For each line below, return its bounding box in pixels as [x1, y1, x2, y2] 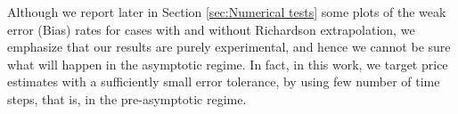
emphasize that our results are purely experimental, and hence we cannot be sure [7, 37, 451, 56]
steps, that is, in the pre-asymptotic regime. [7, 89, 247, 108]
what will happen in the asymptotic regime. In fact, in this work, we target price [7, 54, 448, 73]
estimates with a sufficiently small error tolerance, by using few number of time [7, 72, 440, 91]
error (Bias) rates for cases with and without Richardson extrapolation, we [7, 20, 415, 38]
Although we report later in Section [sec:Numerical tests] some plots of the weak [7, 3, 446, 20]
